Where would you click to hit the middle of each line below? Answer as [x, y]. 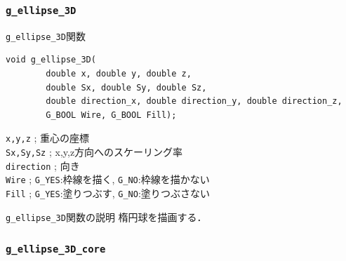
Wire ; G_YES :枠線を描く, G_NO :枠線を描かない [108, 179]
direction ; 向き [43, 165]
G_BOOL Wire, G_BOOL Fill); [111, 115]
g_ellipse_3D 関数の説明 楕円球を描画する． [106, 216]
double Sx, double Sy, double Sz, [126, 87]
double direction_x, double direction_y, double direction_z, [194, 101]
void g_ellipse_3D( [51, 60]
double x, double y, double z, [119, 74]
